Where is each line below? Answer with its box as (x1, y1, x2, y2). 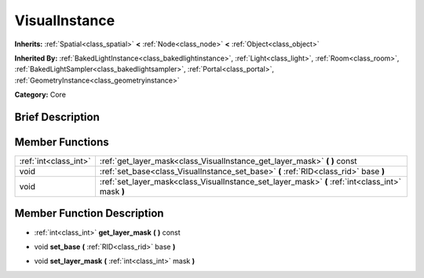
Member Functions (14, 135, 109, 148)
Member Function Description (14, 207, 164, 220)
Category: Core (14, 90, 67, 100)
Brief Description (14, 110, 100, 123)
